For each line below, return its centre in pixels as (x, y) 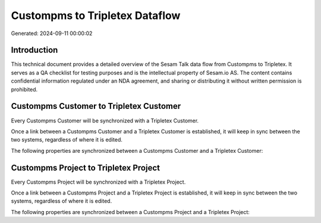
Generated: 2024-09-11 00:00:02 (52, 33)
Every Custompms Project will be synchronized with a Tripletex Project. (98, 182)
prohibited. (24, 89)
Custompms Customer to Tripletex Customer (96, 106)
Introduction (34, 50)
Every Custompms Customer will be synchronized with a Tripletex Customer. (105, 120)
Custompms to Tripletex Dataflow (96, 15)
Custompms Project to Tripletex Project (86, 167)
